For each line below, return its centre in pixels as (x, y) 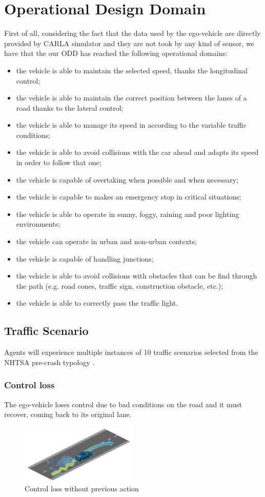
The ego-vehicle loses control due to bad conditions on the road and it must (123, 404)
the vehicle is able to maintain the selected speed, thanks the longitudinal (132, 70)
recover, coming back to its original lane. (68, 414)
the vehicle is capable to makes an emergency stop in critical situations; (129, 197)
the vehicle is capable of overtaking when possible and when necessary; (127, 179)
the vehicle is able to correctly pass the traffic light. (97, 303)
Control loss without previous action (82, 488)
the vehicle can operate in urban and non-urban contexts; (106, 241)
